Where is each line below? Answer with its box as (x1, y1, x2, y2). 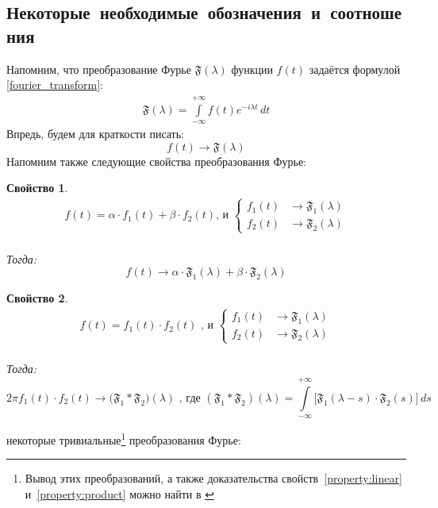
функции (231, 60, 273, 77)
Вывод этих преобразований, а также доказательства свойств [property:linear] (25, 470, 402, 487)
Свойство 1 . (6, 179, 68, 196)
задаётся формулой (309, 60, 401, 77)
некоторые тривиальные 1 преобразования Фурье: (6, 429, 241, 448)
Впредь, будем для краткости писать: (6, 125, 185, 141)
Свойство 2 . (6, 289, 68, 306)
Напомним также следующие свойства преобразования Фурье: (6, 152, 306, 169)
